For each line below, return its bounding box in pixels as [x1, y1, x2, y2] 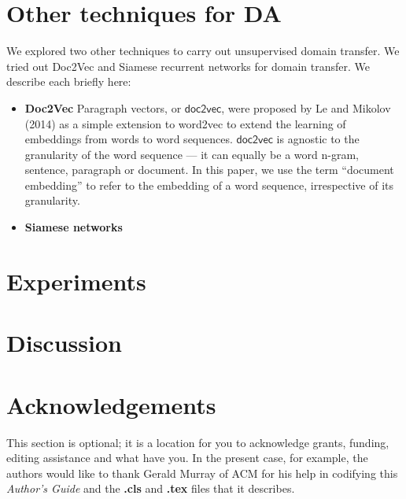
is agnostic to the [276, 131, 360, 147]
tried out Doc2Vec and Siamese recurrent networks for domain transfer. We [6, 57, 370, 74]
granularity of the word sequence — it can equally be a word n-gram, [24, 146, 359, 162]
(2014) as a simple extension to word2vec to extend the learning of [24, 115, 346, 131]
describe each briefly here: [6, 73, 131, 90]
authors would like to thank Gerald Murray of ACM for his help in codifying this [6, 464, 398, 481]
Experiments [6, 264, 146, 297]
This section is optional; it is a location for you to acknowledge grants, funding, [6, 434, 389, 450]
